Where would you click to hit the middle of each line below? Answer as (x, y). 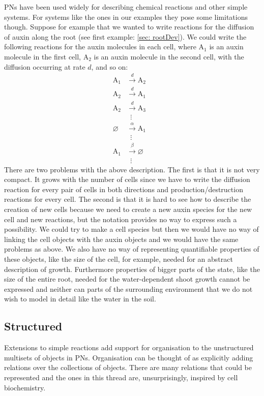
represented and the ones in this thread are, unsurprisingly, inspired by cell (121, 377)
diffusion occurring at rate (45, 66)
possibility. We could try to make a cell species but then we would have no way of (131, 229)
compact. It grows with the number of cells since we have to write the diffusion (127, 179)
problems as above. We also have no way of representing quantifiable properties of (132, 249)
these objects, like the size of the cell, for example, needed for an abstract (119, 259)
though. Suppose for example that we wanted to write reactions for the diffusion (129, 27)
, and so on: (110, 66)
